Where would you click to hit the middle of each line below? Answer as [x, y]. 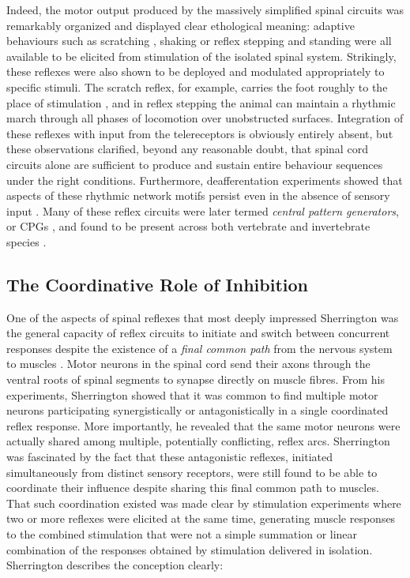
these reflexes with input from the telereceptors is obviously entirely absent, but [200, 133]
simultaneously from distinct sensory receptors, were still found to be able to [192, 472]
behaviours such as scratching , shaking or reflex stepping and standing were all [199, 41]
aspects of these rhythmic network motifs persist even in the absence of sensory [198, 195]
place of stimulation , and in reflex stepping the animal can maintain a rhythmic [201, 102]
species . [26, 241]
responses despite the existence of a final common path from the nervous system [199, 348]
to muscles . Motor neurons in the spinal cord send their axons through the [188, 364]
